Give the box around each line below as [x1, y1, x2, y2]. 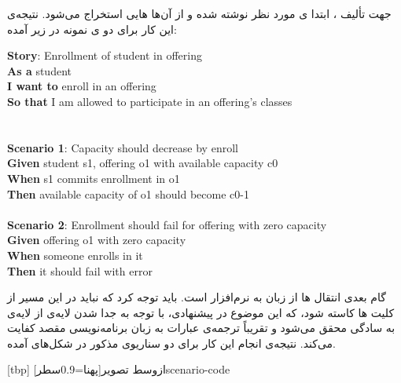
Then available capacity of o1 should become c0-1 [7, 185, 249, 202]
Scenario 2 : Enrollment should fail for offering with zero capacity [7, 216, 327, 232]
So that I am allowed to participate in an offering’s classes [7, 93, 292, 109]
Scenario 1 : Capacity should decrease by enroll [7, 139, 238, 155]
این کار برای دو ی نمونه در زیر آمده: [7, 20, 177, 37]
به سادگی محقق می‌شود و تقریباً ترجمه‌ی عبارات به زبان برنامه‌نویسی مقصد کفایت [7, 319, 395, 336]
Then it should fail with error [7, 262, 153, 279]
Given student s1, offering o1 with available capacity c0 [7, 155, 278, 171]
